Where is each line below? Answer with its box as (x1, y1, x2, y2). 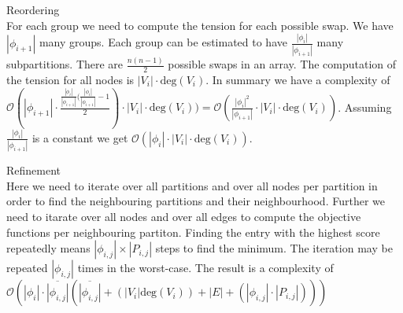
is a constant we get (31, 129, 128, 145)
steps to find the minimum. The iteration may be (155, 240, 393, 256)
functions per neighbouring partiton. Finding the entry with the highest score (6, 223, 380, 240)
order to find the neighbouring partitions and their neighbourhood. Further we (6, 193, 385, 209)
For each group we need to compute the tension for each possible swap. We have (6, 17, 394, 33)
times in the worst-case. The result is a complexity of (77, 260, 334, 276)
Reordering (6, 2, 60, 17)
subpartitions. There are (6, 56, 124, 72)
